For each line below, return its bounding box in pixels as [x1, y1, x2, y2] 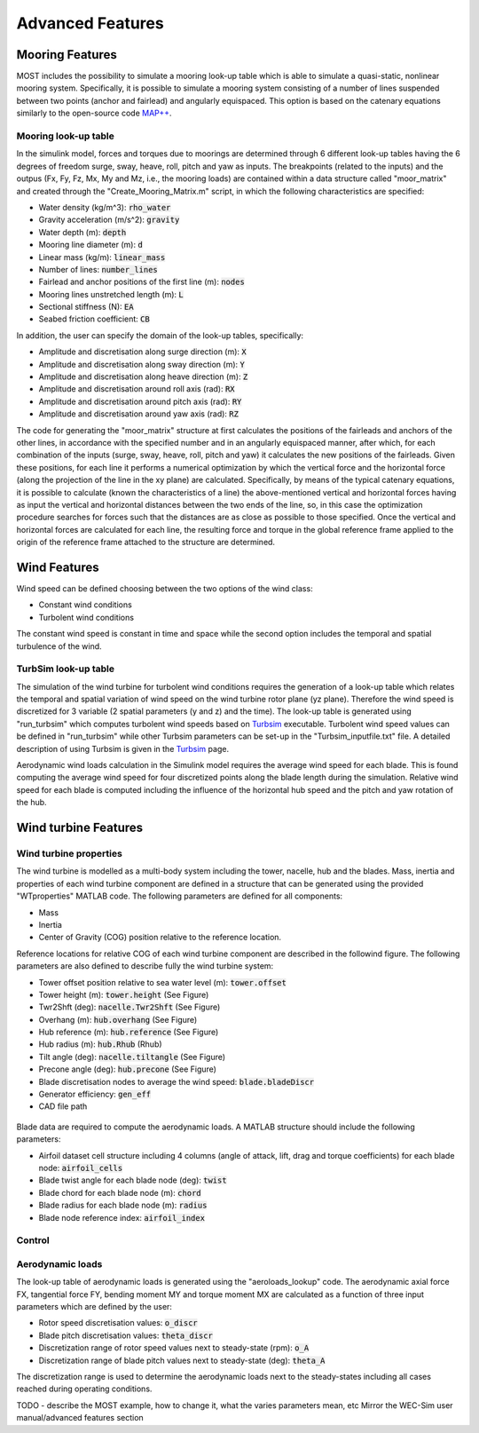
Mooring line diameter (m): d [38, 240, 144, 250]
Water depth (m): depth [38, 226, 127, 237]
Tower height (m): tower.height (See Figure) [38, 989, 209, 1000]
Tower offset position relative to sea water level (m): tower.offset [38, 977, 287, 987]
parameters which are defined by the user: [16, 1302, 173, 1312]
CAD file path [38, 1101, 88, 1112]
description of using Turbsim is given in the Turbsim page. [16, 743, 230, 754]
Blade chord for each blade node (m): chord [38, 1187, 201, 1198]
